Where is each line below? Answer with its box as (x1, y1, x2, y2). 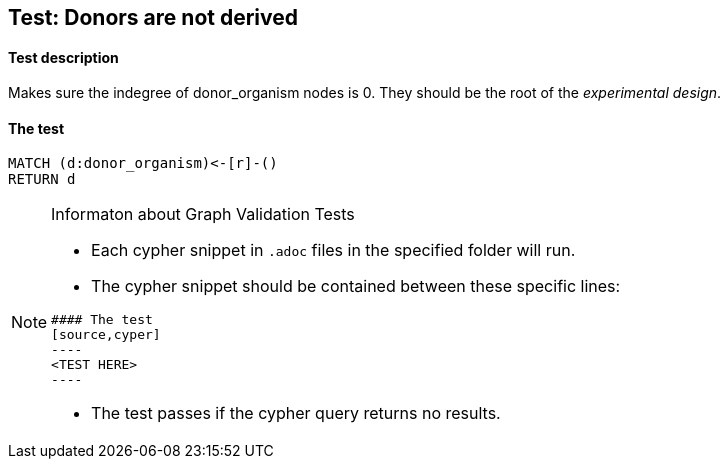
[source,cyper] (51, 327, 161, 343)
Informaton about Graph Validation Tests (51, 204, 355, 225)
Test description (8, 48, 119, 66)
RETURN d (8, 171, 76, 188)
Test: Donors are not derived (8, 5, 298, 30)
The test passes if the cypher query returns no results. (91, 403, 501, 424)
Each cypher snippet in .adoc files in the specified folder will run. (91, 240, 576, 261)
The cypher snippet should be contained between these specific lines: (91, 276, 621, 297)
